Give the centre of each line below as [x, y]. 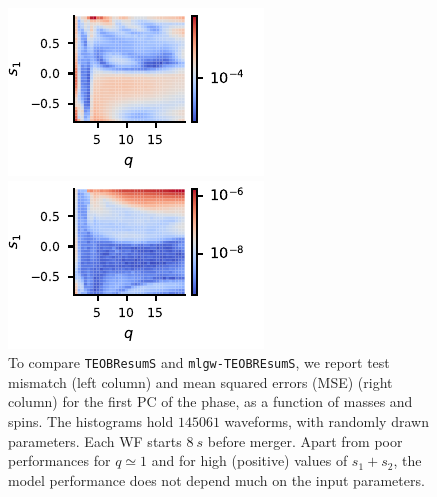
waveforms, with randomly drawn [326, 421]
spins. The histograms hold [91, 421]
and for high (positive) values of [249, 460]
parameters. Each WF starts [95, 440]
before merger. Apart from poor [305, 440]
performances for [59, 460]
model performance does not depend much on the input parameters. [216, 479]
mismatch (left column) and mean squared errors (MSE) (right [200, 381]
